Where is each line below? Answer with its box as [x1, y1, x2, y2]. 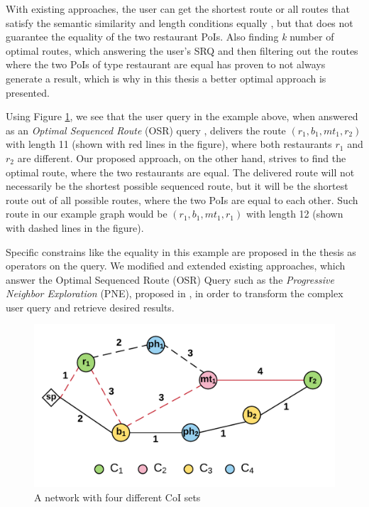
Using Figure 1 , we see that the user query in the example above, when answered [6, 109, 358, 124]
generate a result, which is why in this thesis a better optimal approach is [6, 70, 326, 85]
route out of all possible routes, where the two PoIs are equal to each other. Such [6, 192, 358, 207]
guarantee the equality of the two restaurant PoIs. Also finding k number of [6, 29, 334, 44]
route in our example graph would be [6, 206, 167, 221]
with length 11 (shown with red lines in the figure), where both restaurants [6, 137, 332, 151]
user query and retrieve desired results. [6, 299, 175, 314]
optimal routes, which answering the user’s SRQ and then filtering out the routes [6, 43, 358, 58]
